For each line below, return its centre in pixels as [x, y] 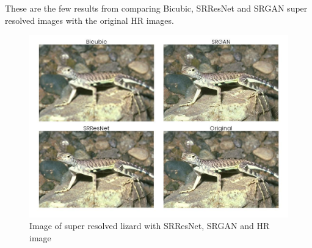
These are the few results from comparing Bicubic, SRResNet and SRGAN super [156, 8]
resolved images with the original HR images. [89, 20]
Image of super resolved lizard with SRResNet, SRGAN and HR [150, 226]
